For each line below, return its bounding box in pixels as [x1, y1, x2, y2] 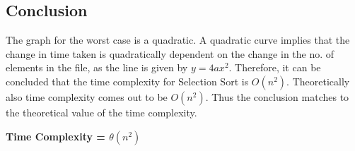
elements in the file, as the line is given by [6, 60, 188, 75]
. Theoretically [286, 73, 350, 88]
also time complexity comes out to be [6, 89, 168, 104]
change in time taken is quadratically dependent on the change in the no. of [6, 46, 334, 61]
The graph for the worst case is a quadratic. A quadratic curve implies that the [6, 32, 350, 47]
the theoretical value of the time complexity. [6, 104, 197, 119]
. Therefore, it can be [228, 60, 321, 75]
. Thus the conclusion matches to [205, 89, 349, 104]
